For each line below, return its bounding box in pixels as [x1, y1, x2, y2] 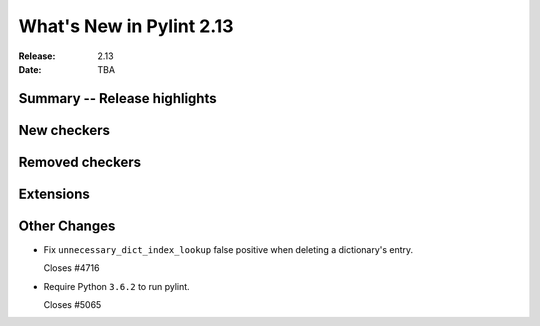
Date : [18, 63, 42, 75]
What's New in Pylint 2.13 [18, 15, 234, 37]
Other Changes [18, 217, 116, 234]
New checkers [18, 121, 110, 139]
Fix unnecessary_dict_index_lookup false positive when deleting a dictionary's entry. [43, 243, 414, 255]
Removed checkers [18, 153, 142, 170]
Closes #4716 [43, 262, 100, 274]
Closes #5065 [43, 299, 102, 311]
